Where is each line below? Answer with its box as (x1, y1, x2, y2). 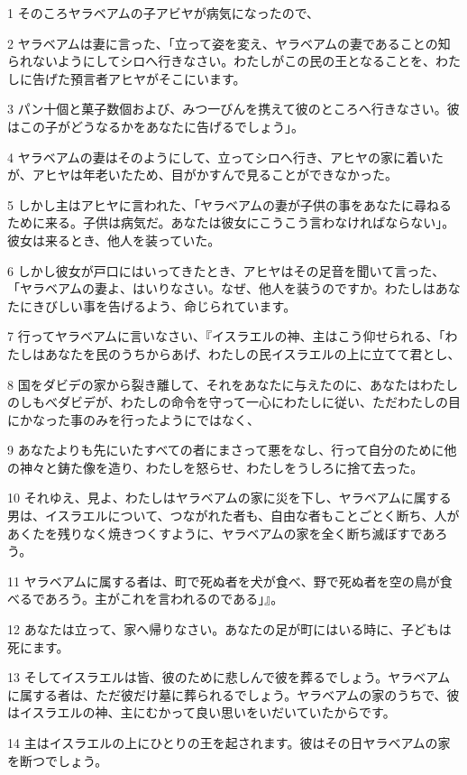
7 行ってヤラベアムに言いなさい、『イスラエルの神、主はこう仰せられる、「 (7, 327, 445, 346)
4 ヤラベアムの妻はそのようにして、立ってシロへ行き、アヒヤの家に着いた (7, 147, 444, 166)
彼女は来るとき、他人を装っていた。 (7, 230, 221, 249)
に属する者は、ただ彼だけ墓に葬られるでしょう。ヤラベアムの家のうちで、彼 (7, 685, 460, 704)
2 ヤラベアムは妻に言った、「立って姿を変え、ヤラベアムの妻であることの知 (7, 33, 451, 52)
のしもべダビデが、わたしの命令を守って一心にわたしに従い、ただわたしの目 (7, 392, 462, 411)
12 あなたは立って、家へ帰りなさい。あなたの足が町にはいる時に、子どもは (7, 620, 452, 639)
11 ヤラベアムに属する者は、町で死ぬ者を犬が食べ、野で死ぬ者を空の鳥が (7, 571, 440, 590)
